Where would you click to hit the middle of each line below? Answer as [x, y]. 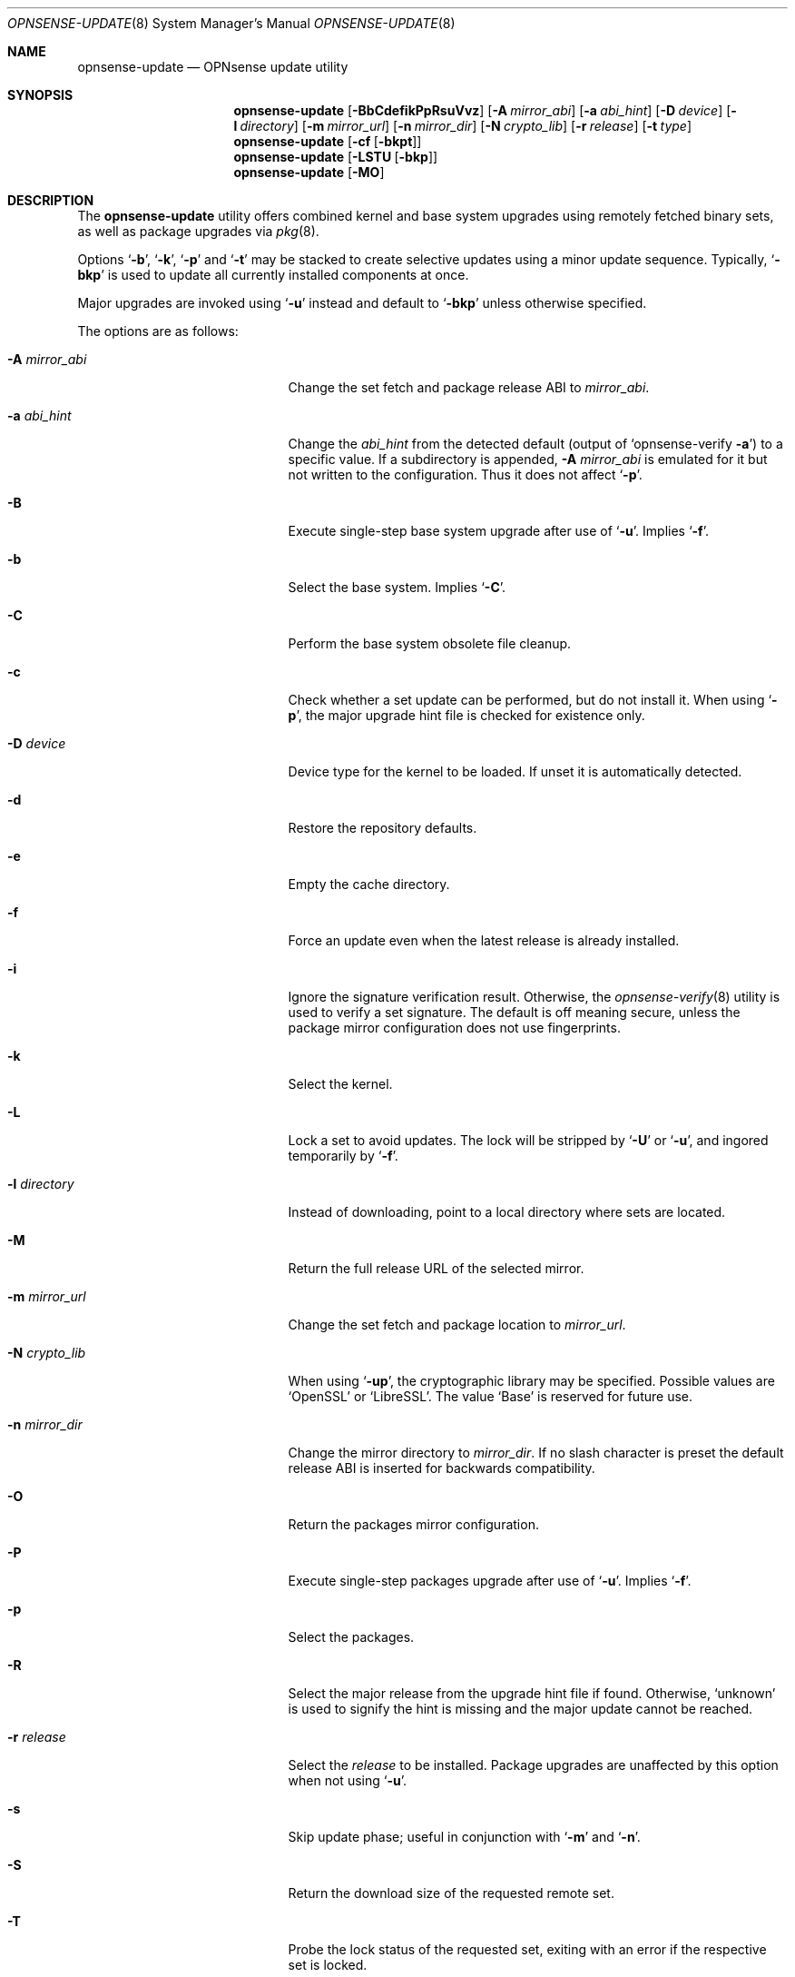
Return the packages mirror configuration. [413, 1524]
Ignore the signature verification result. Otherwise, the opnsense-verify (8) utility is [534, 997]
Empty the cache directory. [369, 884]
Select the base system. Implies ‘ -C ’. [397, 587]
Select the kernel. [340, 1084]
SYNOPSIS [40, 95]
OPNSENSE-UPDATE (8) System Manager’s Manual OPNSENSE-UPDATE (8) [231, 23]
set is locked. [328, 1965]
